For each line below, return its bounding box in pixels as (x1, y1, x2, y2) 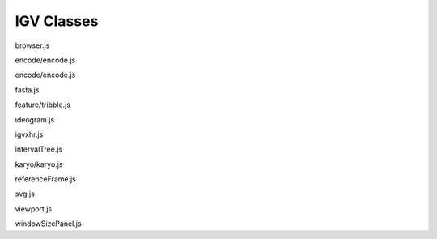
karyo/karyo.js (15, 159, 63, 169)
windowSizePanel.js (15, 219, 82, 228)
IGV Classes (15, 12, 99, 30)
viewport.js (15, 203, 53, 214)
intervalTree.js (15, 144, 63, 154)
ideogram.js (15, 114, 55, 125)
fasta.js (15, 85, 40, 95)
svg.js (15, 189, 36, 198)
